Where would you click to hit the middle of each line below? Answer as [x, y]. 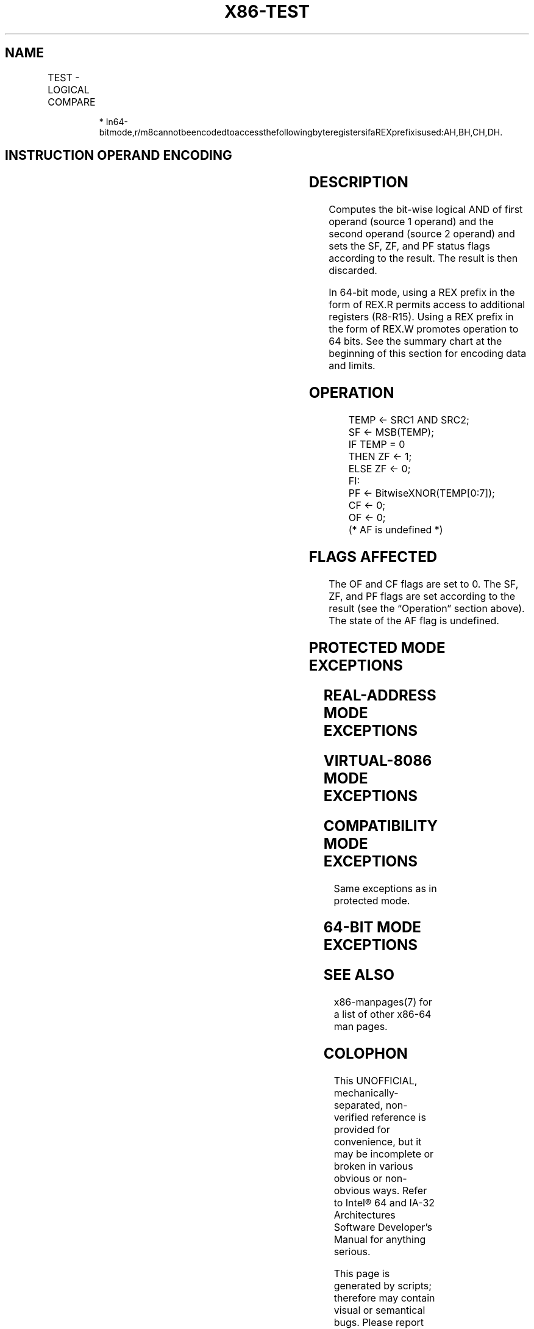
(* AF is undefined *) [396, 530]
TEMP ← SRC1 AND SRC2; [409, 420]
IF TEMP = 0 [377, 445]
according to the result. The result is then [423, 258]
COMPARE [72, 102]
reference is [399, 1118]
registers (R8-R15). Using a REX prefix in [421, 317]
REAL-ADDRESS [380, 695]
